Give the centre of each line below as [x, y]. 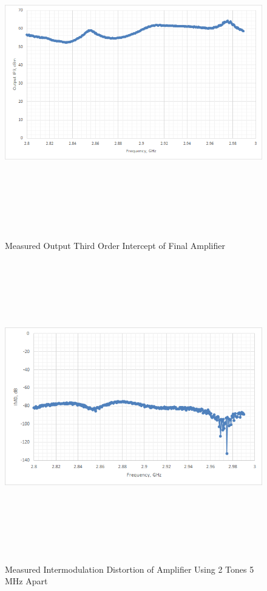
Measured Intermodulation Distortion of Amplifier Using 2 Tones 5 [130, 569]
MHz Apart [26, 581]
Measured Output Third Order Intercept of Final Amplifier [115, 245]
